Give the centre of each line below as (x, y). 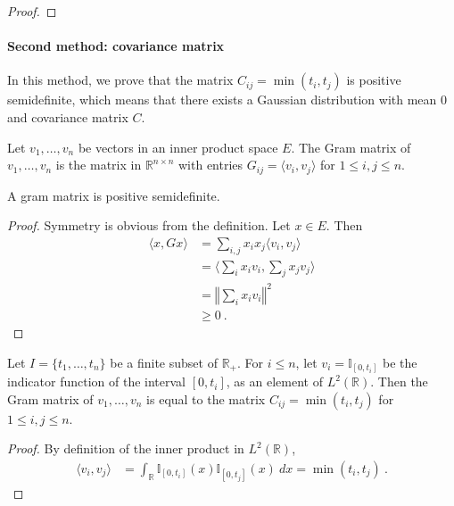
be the (400, 362)
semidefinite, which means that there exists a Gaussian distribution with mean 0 (227, 100)
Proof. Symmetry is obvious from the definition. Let (149, 225)
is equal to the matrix (206, 398)
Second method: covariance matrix (116, 46)
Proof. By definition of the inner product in (126, 448)
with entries (210, 165)
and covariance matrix (68, 116)
